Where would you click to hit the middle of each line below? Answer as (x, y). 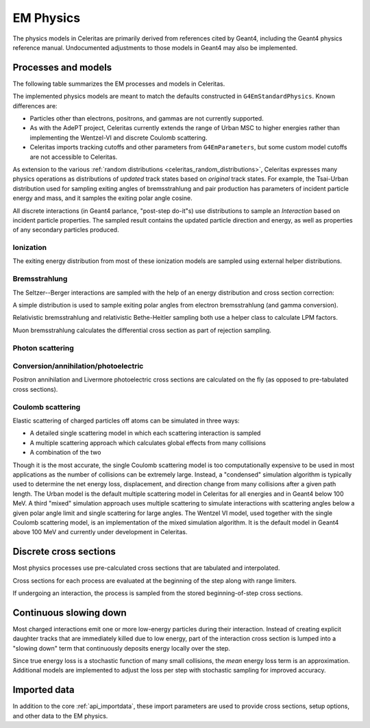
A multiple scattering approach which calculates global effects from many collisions (148, 442)
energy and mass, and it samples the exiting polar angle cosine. (102, 198)
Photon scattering (44, 348)
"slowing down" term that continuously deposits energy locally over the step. (122, 648)
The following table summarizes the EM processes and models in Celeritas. (119, 84)
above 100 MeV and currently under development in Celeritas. (100, 532)
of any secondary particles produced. (66, 230)
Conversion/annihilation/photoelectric (78, 366)
